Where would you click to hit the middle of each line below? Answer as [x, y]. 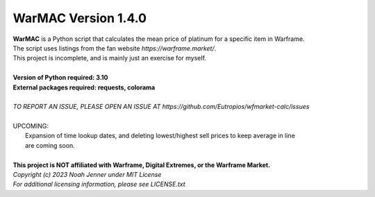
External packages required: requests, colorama [84, 87]
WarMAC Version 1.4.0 [80, 18]
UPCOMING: [31, 126]
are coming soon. [50, 145]
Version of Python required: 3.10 [60, 78]
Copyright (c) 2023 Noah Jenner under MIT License [87, 175]
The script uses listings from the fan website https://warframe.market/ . [115, 48]
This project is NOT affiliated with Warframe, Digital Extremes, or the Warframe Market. [142, 165]
